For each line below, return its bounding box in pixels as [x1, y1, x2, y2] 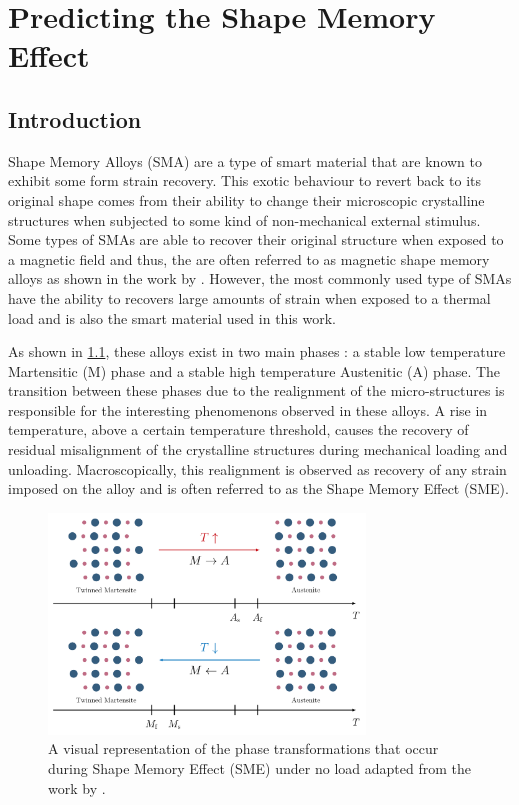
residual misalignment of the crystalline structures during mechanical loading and [8, 439, 508, 460]
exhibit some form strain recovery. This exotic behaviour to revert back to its [8, 170, 482, 191]
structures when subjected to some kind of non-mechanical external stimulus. [8, 209, 481, 230]
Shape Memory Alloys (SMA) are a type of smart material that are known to [8, 150, 483, 171]
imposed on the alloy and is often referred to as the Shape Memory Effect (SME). [8, 478, 509, 499]
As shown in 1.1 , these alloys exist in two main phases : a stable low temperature [8, 341, 506, 362]
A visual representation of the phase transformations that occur [48, 738, 439, 759]
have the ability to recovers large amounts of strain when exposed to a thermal [8, 287, 491, 308]
